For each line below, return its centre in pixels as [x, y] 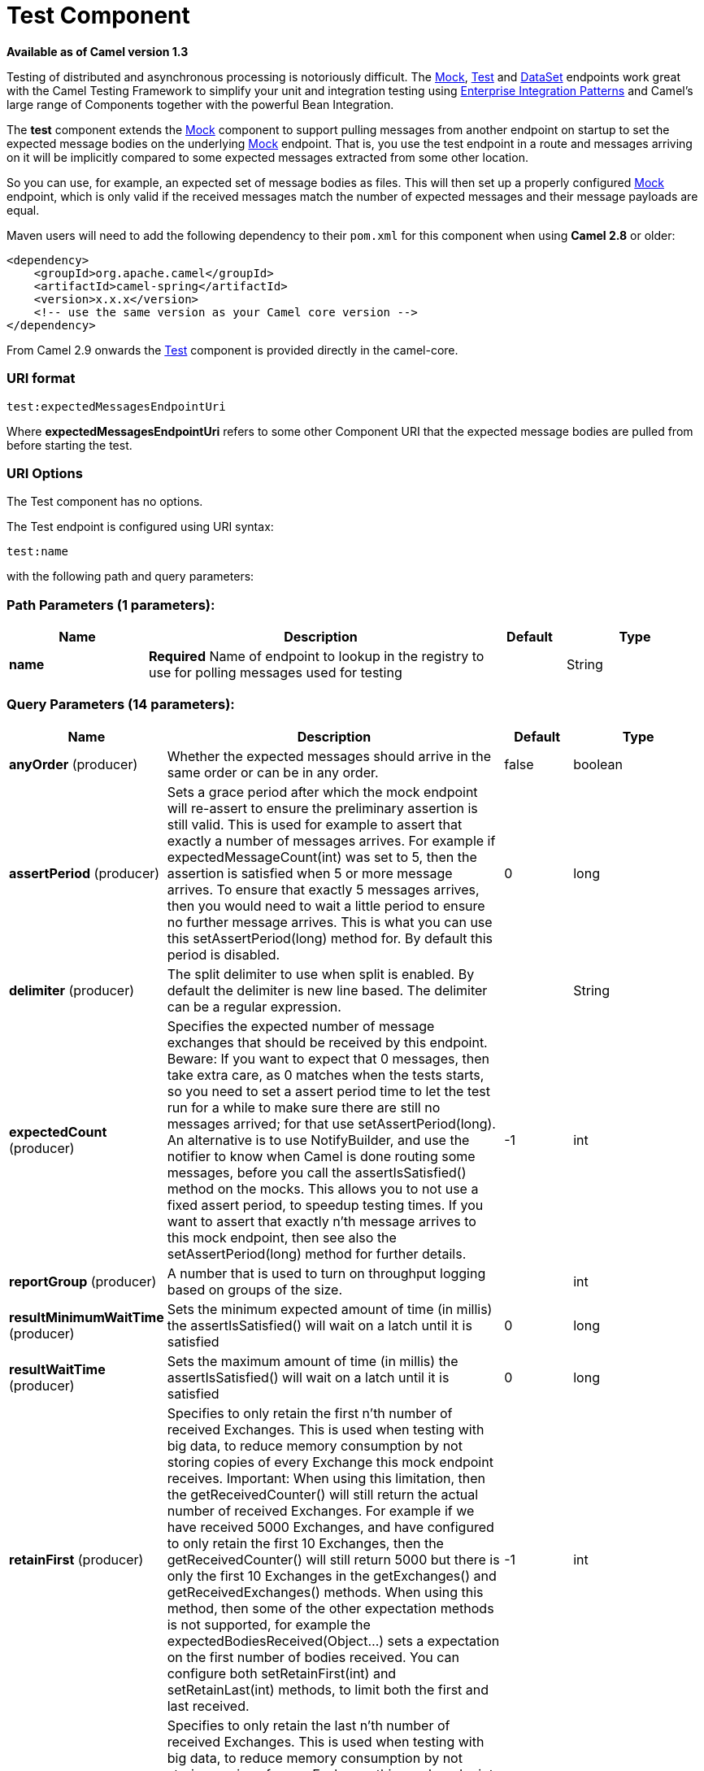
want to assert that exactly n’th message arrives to [322, 1221]
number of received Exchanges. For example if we [321, 1510]
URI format [41, 379]
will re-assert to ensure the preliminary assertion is [322, 808]
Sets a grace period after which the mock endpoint [322, 792]
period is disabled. [224, 954]
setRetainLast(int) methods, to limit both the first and [328, 1689]
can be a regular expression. [254, 1006]
